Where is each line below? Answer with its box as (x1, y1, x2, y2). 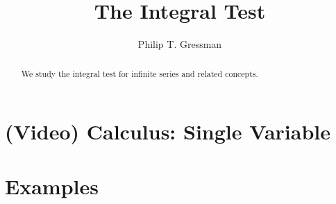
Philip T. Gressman (137, 37, 222, 51)
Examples (5, 171, 99, 200)
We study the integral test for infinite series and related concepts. (21, 67, 258, 79)
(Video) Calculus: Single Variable (5, 117, 330, 146)
